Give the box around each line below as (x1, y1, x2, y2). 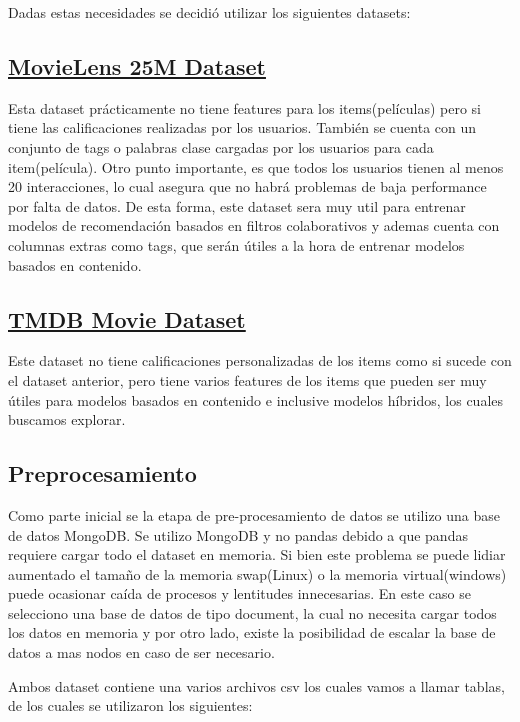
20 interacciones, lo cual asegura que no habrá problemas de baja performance (8, 176, 487, 197)
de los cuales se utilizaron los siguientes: (8, 695, 253, 716)
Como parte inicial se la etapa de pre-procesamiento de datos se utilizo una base (8, 504, 500, 525)
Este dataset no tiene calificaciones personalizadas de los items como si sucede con (8, 350, 512, 371)
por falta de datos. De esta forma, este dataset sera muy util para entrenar (8, 195, 466, 216)
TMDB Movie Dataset (8, 303, 246, 334)
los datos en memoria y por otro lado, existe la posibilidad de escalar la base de (8, 622, 496, 643)
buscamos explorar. (8, 409, 126, 430)
